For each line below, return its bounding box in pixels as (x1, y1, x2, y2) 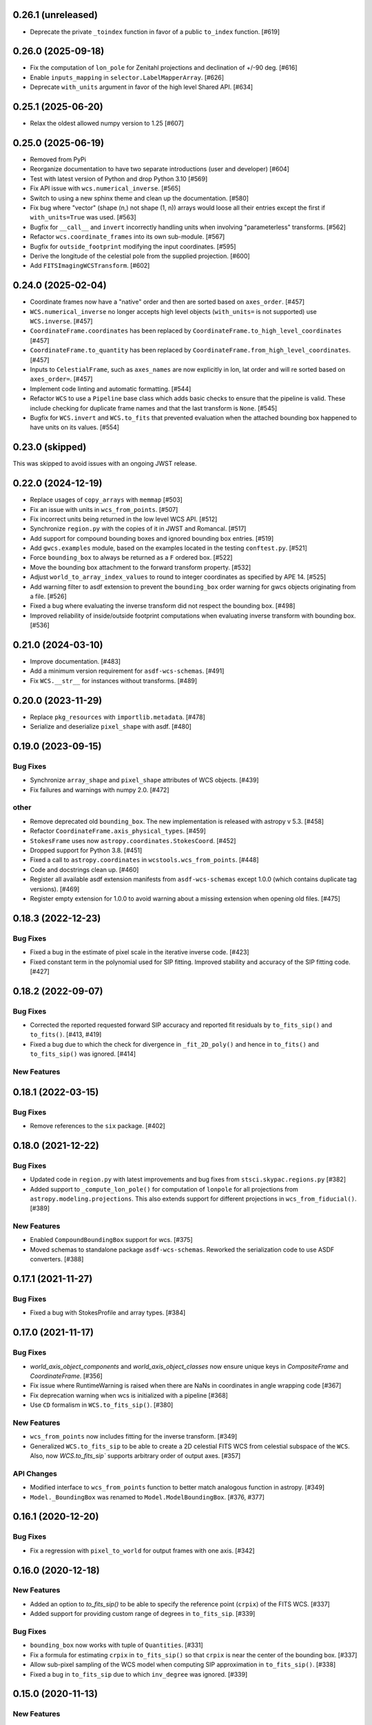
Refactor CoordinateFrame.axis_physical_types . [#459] (30, 827, 206, 835)
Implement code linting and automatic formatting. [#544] (30, 384, 192, 393)
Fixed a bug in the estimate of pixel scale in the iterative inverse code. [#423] (30, 948, 249, 956)
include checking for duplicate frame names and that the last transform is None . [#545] (30, 404, 278, 412)
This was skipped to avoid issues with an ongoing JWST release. (12, 460, 197, 468)
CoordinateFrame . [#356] (30, 1372, 103, 1380)
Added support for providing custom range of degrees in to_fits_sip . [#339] (30, 1610, 256, 1618)
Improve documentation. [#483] (30, 658, 121, 666)
